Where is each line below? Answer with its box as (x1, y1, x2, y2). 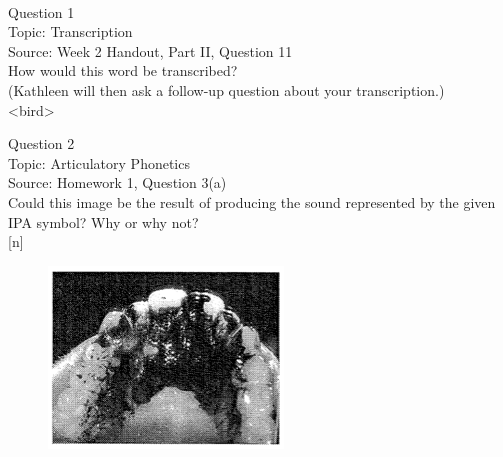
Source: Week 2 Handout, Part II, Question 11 (8, 40, 293, 61)
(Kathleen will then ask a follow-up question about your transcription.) (8, 79, 445, 100)
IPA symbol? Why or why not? (8, 211, 199, 232)
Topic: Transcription (8, 21, 133, 42)
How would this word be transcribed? (8, 60, 238, 81)
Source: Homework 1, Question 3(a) (8, 172, 227, 193)
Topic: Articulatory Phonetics (8, 152, 190, 173)
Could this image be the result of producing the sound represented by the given (8, 191, 496, 212)
